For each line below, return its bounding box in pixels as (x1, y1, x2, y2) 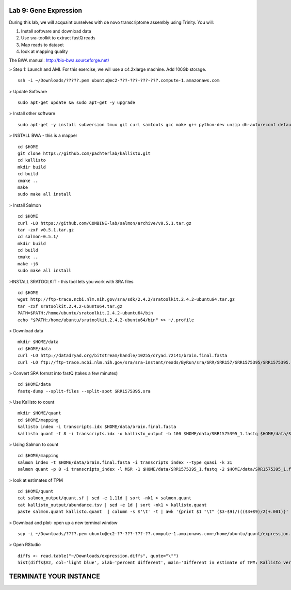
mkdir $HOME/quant (17, 410, 62, 416)
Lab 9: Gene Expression (9, 6, 82, 15)
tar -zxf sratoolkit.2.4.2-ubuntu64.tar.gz (17, 303, 123, 309)
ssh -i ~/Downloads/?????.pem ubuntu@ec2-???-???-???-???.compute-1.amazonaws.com (17, 78, 220, 83)
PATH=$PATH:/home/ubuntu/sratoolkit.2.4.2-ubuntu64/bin (17, 311, 153, 316)
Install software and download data (21, 28, 92, 34)
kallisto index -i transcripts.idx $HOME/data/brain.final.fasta (17, 424, 177, 429)
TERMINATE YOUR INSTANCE (9, 572, 100, 580)
